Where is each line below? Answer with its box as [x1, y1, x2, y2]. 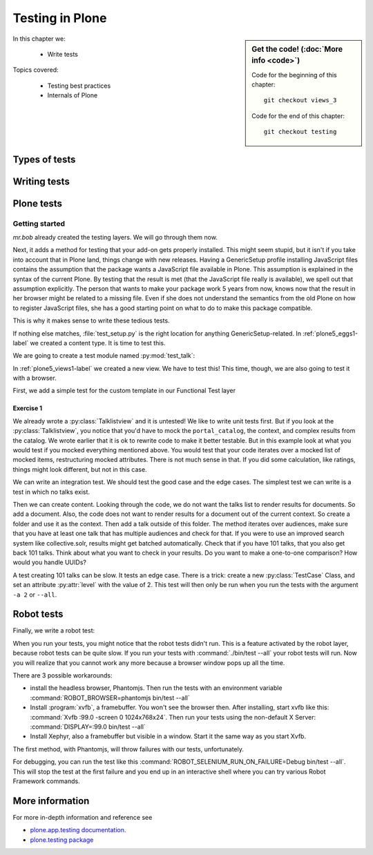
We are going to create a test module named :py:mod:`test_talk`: [12, 352, 195, 360]
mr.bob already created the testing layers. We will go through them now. [12, 233, 218, 242]
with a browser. [12, 374, 57, 383]
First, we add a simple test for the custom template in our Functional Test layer [12, 387, 236, 395]
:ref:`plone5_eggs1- [303, 329, 358, 338]
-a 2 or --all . [12, 590, 57, 599]
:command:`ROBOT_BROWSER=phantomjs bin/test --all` [30, 693, 190, 702]
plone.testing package [30, 836, 94, 844]
